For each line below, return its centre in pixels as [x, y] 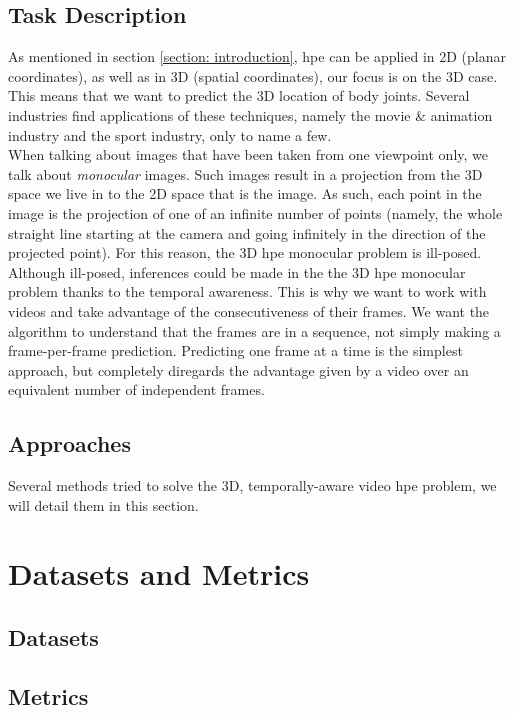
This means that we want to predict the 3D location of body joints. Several [239, 95]
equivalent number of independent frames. [136, 389]
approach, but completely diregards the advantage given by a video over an [238, 369]
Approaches [69, 443]
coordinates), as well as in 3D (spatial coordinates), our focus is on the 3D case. [253, 75]
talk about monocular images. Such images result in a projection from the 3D [245, 173]
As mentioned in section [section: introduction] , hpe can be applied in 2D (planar [257, 56]
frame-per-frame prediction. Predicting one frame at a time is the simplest [235, 350]
